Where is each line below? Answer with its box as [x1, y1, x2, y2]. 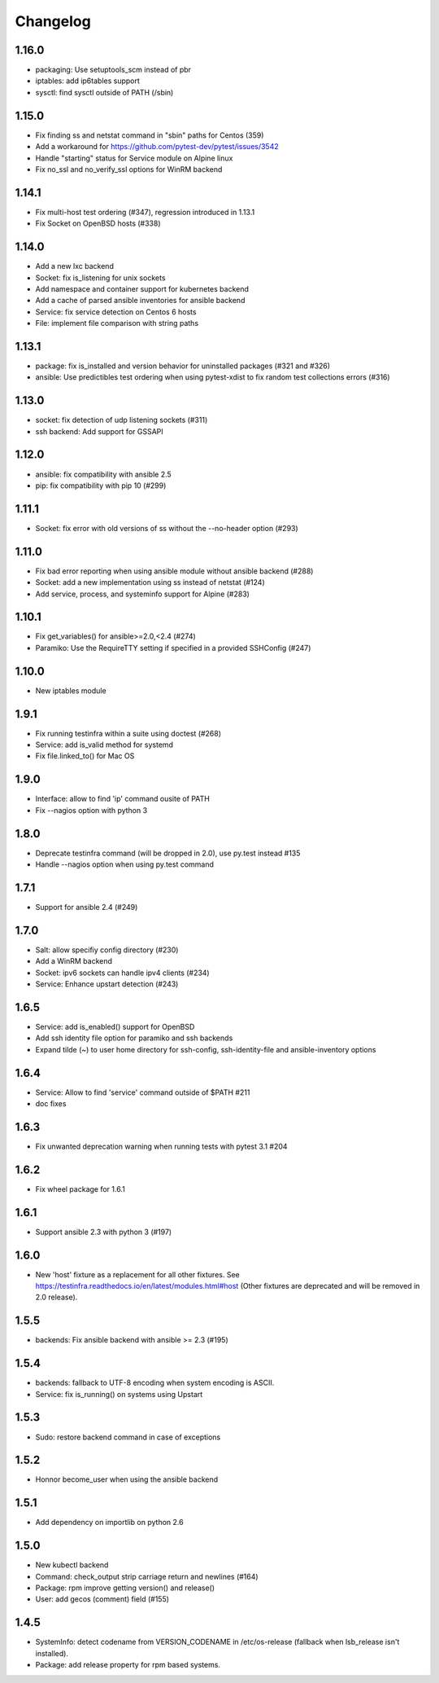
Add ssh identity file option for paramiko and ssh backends [35, 1033, 233, 1043]
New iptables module [35, 685, 106, 696]
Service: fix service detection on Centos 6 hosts [35, 306, 197, 317]
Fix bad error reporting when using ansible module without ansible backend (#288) [35, 566, 314, 576]
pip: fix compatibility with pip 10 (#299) [35, 481, 167, 490]
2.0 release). [35, 1292, 78, 1303]
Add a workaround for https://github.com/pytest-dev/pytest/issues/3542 [35, 142, 280, 152]
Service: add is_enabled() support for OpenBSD [35, 1022, 195, 1031]
